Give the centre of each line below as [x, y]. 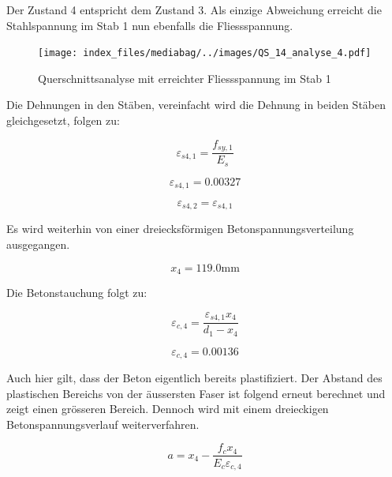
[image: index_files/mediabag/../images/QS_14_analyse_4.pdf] [205, 53]
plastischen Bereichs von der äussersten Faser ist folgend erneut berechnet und [196, 393]
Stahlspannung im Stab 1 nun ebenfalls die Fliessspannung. [150, 25]
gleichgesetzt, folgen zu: [63, 120]
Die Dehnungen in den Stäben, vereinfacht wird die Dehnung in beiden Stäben [196, 105]
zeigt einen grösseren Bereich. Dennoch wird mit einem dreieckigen [168, 409]
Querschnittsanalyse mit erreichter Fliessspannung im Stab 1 [185, 78]
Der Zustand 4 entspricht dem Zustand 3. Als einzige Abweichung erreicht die [194, 9]
